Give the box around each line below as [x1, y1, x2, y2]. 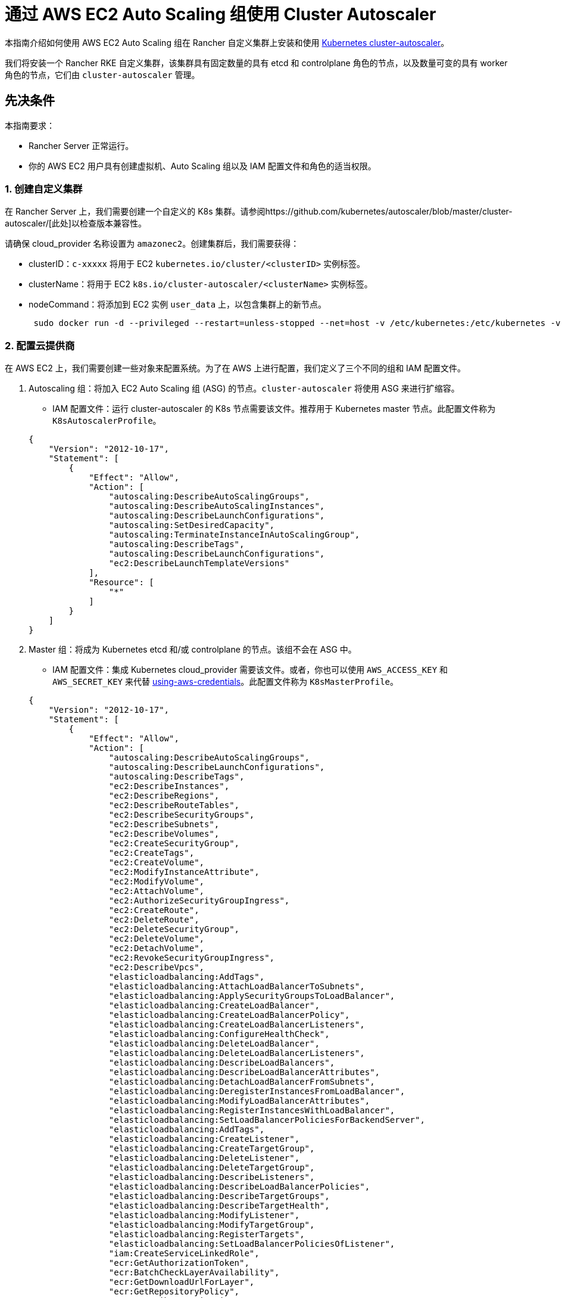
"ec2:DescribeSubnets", [108, 819, 220, 830]
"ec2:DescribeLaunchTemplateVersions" [108, 558, 290, 569]
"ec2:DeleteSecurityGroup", [108, 924, 240, 934]
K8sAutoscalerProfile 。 [52, 415, 161, 426]
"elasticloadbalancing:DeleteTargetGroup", [108, 1163, 315, 1173]
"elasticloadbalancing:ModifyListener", [108, 1210, 300, 1221]
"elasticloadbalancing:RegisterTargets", [108, 1229, 305, 1240]
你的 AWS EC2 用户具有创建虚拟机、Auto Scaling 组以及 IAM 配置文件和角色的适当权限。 [29, 160, 376, 171]
